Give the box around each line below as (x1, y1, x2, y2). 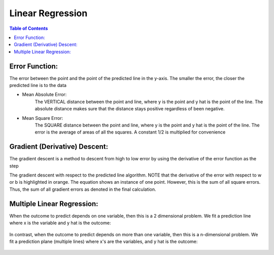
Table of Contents (9, 25, 48, 31)
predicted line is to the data (9, 82, 67, 89)
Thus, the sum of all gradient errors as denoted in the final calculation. (9, 186, 157, 192)
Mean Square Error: (22, 115, 63, 121)
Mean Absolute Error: (22, 92, 67, 98)
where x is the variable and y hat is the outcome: (9, 220, 111, 226)
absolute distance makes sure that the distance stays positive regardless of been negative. (35, 106, 225, 112)
